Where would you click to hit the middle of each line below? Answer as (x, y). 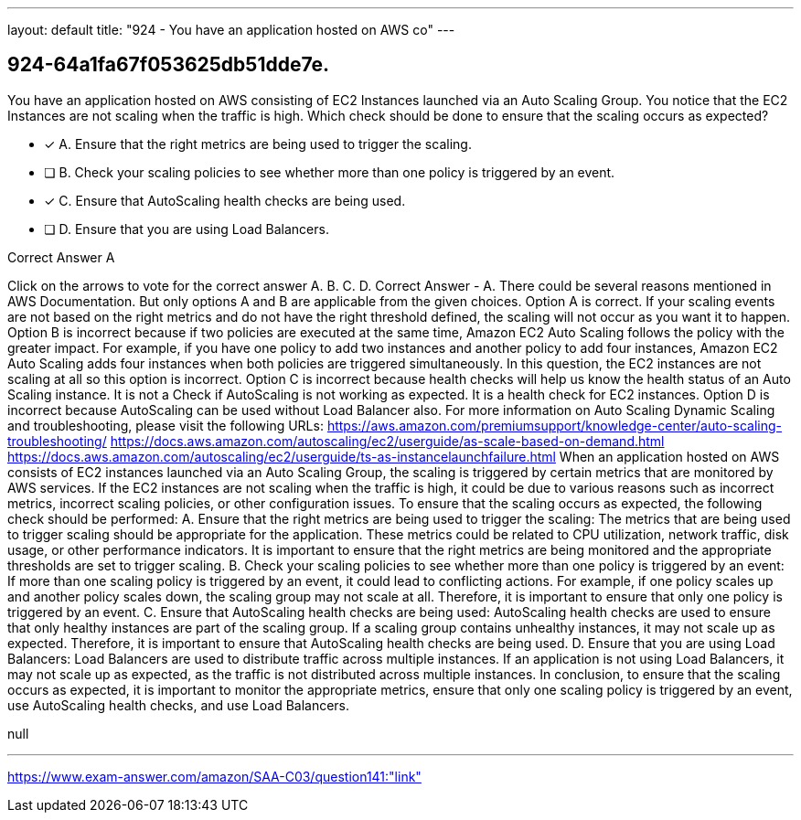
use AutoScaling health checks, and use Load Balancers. (179, 705)
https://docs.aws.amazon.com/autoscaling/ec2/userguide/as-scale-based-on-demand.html (387, 441)
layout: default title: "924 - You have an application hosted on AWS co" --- (231, 30)
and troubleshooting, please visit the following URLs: (166, 425)
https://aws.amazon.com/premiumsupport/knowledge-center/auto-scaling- (554, 425)
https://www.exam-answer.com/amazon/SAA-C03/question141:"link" (214, 776)
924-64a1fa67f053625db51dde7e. (169, 65)
